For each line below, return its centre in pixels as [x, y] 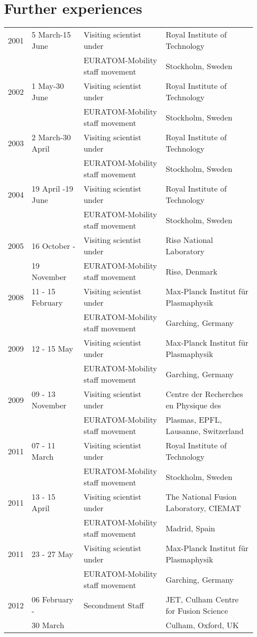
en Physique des [193, 405]
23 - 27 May [52, 554]
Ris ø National [190, 240]
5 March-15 [51, 35]
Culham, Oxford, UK [202, 625]
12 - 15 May [52, 348]
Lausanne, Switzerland [205, 431]
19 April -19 [53, 189]
